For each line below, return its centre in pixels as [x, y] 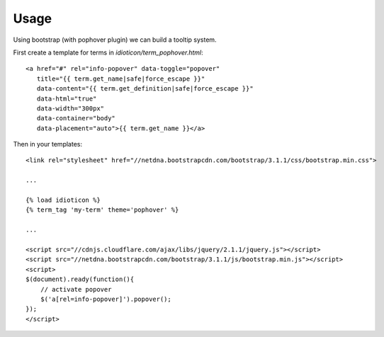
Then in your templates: [48, 144]
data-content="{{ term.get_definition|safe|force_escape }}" [145, 89]
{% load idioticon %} [63, 200]
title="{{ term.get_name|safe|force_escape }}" [121, 79]
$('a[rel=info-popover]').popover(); [106, 299]
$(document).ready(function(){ [80, 279]
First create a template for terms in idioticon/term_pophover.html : [108, 52]
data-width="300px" [70, 108]
